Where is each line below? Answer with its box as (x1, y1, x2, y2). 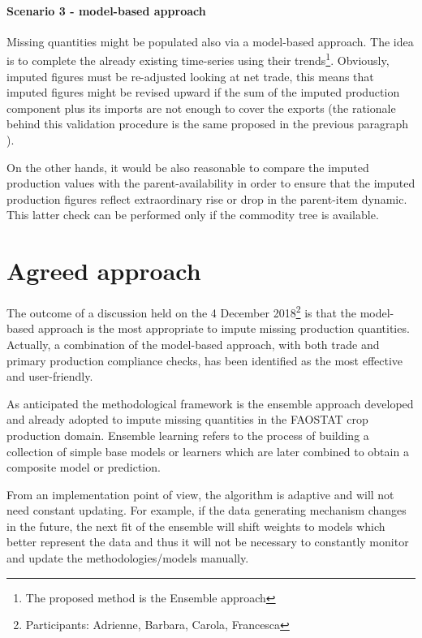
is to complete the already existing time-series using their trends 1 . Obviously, (6, 50, 390, 69)
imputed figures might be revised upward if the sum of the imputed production (6, 84, 400, 101)
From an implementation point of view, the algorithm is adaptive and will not (6, 485, 394, 502)
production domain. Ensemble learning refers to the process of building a (6, 426, 369, 443)
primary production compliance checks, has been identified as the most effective (6, 351, 403, 369)
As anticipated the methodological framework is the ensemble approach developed (6, 394, 414, 412)
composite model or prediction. (6, 459, 161, 476)
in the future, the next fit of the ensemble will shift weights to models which (6, 517, 385, 534)
